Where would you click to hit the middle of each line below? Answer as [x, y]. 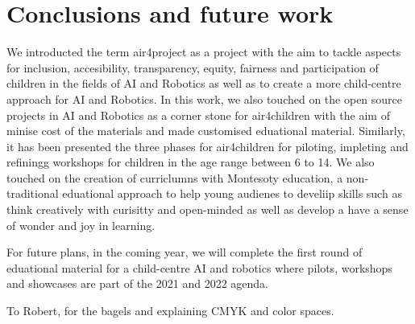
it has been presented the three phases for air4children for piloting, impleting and [207, 146]
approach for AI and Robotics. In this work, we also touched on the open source [205, 98]
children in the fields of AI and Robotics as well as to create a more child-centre [204, 83]
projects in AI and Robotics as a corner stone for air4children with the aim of [198, 115]
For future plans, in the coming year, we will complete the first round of [185, 252]
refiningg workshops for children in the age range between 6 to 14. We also [191, 162]
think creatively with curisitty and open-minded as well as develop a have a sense [207, 209]
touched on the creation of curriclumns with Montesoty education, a [175, 177]
